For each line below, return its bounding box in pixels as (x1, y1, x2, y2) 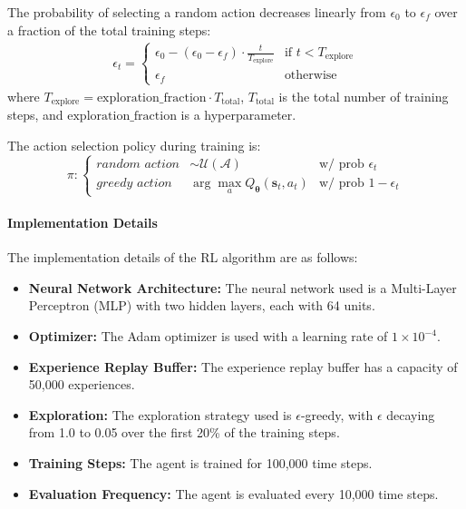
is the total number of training (278, 87, 449, 105)
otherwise (284, 69, 337, 83)
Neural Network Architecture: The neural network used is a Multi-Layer (28, 278, 457, 297)
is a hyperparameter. (180, 105, 296, 124)
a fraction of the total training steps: (7, 20, 211, 39)
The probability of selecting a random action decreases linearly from (7, 3, 386, 21)
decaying (386, 405, 435, 424)
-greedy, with (300, 405, 374, 424)
